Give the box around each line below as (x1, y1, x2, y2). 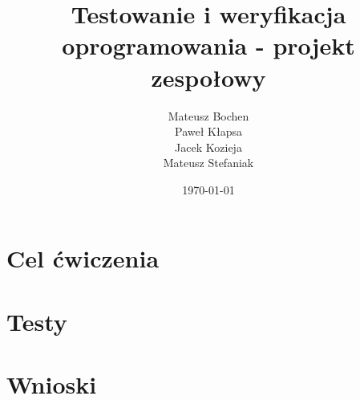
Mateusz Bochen (168, 107, 249, 124)
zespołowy (151, 60, 266, 93)
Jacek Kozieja (175, 138, 242, 155)
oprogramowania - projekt (62, 29, 355, 62)
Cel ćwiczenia (6, 242, 160, 275)
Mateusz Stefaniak (163, 154, 254, 171)
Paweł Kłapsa (175, 123, 242, 140)
